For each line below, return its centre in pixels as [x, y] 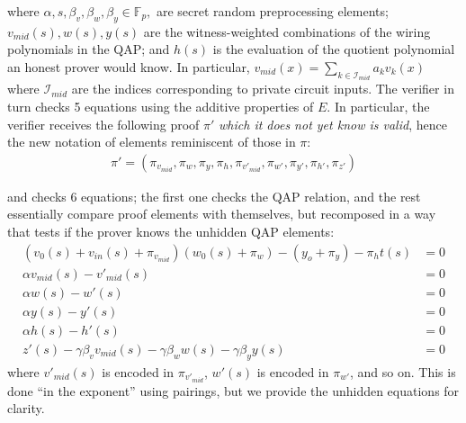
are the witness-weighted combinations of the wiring [287, 31]
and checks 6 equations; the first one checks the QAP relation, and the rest [214, 196]
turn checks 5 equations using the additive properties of [161, 107]
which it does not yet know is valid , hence [333, 124]
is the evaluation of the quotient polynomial [334, 49]
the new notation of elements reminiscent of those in [152, 142]
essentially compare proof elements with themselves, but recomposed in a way [222, 214]
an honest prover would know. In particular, [129, 66]
